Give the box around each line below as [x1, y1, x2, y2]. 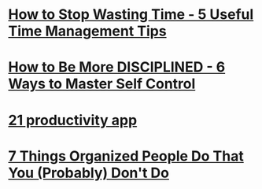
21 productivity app [8, 111, 138, 129]
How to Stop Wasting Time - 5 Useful [8, 6, 254, 24]
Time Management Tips [8, 22, 167, 40]
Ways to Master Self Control [8, 75, 196, 93]
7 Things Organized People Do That [8, 147, 244, 165]
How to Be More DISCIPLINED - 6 [8, 58, 226, 76]
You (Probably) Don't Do [8, 164, 169, 182]
